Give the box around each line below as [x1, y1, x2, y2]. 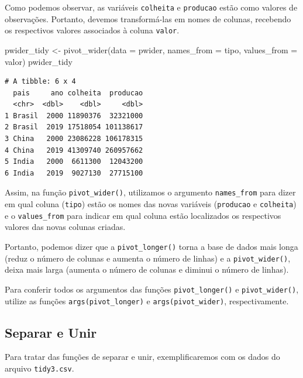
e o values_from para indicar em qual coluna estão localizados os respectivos [5, 209, 281, 221]
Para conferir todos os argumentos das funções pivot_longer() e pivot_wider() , [5, 283, 299, 295]
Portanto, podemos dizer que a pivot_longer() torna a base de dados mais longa [5, 240, 298, 252]
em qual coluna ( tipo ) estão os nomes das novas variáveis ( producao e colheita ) [5, 198, 297, 210]
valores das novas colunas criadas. [5, 221, 126, 233]
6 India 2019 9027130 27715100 [5, 169, 143, 177]
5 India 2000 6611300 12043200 [5, 157, 143, 166]
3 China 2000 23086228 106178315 [5, 135, 143, 143]
